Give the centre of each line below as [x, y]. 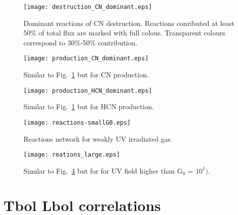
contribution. [118, 42]
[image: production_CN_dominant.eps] [86, 59]
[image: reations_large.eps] [72, 155]
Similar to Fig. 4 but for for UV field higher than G [103, 170]
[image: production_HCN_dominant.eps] [88, 91]
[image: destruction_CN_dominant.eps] [88, 7]
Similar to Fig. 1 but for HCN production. [89, 107]
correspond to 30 [49, 42]
